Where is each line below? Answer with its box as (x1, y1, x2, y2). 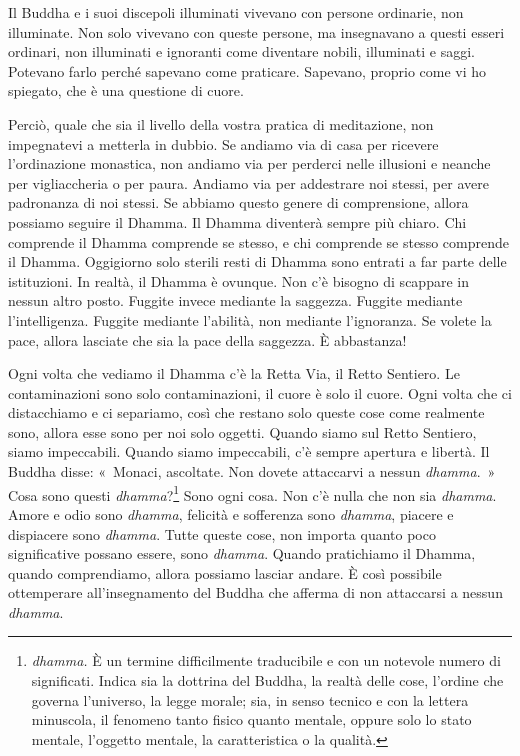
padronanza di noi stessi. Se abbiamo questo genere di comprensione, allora (8, 192, 469, 213)
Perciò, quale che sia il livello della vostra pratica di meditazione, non (8, 113, 434, 134)
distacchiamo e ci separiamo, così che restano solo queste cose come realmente (8, 402, 485, 423)
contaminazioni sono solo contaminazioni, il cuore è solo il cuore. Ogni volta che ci (8, 382, 512, 403)
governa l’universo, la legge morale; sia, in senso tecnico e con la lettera (31, 689, 469, 710)
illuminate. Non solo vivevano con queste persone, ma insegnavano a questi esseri (8, 21, 505, 42)
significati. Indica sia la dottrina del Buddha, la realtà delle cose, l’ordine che (31, 670, 504, 691)
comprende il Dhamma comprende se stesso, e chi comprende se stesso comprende (8, 231, 509, 252)
